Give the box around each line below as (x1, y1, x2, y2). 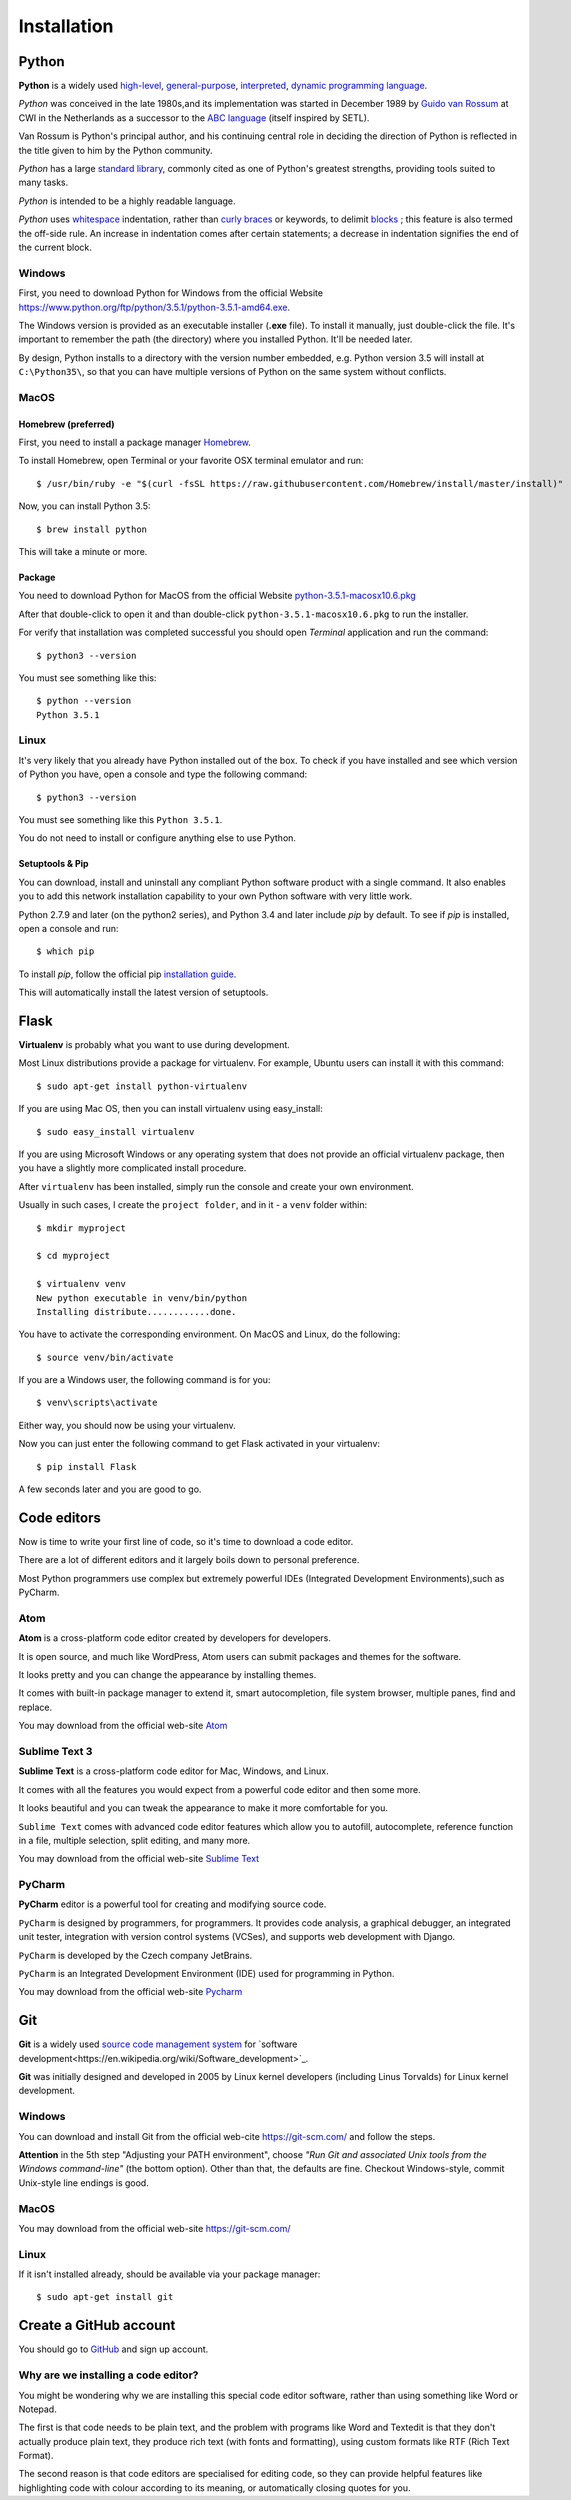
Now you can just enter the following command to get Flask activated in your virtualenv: (18, 1438, 380, 1450)
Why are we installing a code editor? (18, 2368, 199, 2382)
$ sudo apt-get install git (36, 2291, 174, 2303)
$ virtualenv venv (36, 1278, 127, 1290)
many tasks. (18, 176, 69, 189)
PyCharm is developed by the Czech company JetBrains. (18, 1949, 253, 1961)
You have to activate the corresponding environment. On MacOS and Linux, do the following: (18, 1328, 401, 1340)
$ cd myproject (36, 1250, 111, 1262)
